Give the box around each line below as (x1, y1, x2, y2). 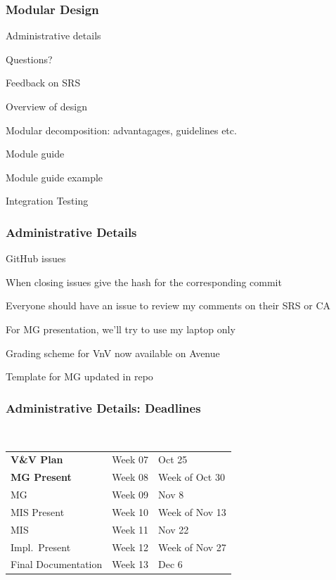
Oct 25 (158, 452, 188, 467)
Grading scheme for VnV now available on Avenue (6, 345, 220, 360)
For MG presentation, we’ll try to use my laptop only (6, 321, 235, 336)
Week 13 (112, 557, 149, 572)
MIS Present (11, 504, 65, 519)
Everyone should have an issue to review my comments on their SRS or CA (6, 298, 331, 313)
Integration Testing (6, 193, 89, 208)
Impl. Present (11, 539, 71, 554)
